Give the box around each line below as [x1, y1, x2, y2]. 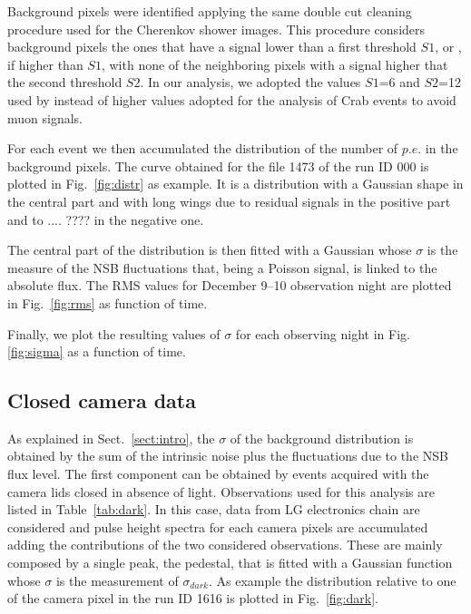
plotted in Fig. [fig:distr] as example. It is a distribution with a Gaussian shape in [7, 174, 464, 193]
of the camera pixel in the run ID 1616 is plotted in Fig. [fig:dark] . [7, 589, 378, 608]
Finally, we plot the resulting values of [7, 324, 221, 343]
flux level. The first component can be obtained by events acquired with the [7, 464, 429, 483]
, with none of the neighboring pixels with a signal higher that [101, 54, 448, 73]
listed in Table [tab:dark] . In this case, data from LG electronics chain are [7, 500, 420, 519]
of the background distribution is [230, 428, 414, 447]
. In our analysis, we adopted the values [140, 73, 361, 92]
